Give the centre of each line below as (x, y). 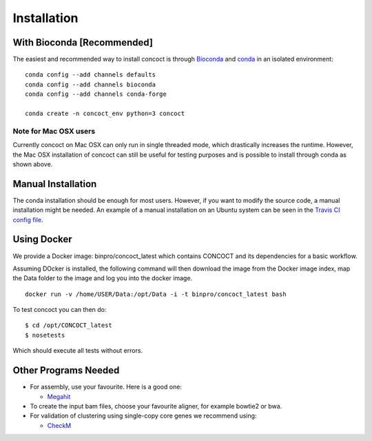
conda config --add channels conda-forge (96, 94)
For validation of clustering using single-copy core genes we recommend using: (143, 416)
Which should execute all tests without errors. (78, 351)
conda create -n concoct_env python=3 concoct (105, 114)
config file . (28, 219)
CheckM (59, 425)
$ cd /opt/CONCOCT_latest (69, 325)
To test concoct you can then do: (60, 310)
